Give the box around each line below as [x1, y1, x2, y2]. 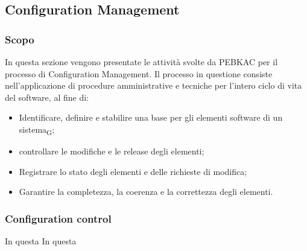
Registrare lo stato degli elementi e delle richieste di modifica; [19, 165, 247, 177]
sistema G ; [19, 122, 55, 137]
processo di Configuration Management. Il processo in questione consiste [5, 67, 273, 80]
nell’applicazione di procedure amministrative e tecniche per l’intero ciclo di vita [5, 79, 302, 92]
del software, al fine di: [5, 91, 89, 103]
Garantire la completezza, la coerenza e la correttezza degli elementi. [19, 185, 273, 198]
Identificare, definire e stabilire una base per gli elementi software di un [19, 111, 283, 124]
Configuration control [5, 211, 112, 226]
